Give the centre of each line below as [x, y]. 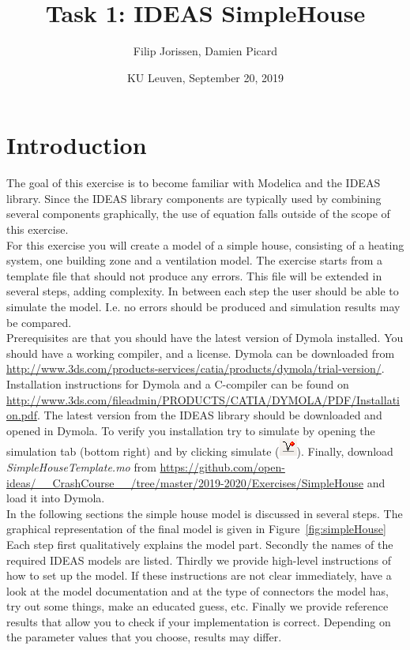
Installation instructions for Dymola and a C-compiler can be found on [178, 383]
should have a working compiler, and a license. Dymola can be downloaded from [201, 353]
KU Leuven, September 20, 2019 [205, 77]
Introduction [77, 145]
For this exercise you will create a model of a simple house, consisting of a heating [205, 244]
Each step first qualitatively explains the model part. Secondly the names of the [200, 544]
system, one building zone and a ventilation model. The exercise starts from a [195, 260]
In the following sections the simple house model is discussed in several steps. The [205, 513]
